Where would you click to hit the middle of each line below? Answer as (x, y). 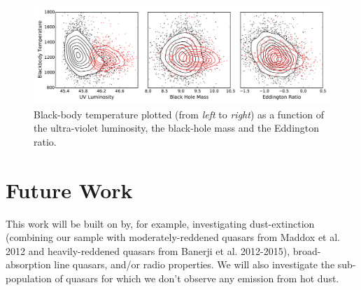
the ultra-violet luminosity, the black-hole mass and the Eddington (177, 128)
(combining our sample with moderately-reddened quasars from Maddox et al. (173, 237)
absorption (28, 264)
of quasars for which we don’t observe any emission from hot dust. (197, 278)
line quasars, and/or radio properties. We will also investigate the (194, 264)
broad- (307, 250)
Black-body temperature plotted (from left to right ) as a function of (179, 114)
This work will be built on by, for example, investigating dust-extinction (160, 223)
